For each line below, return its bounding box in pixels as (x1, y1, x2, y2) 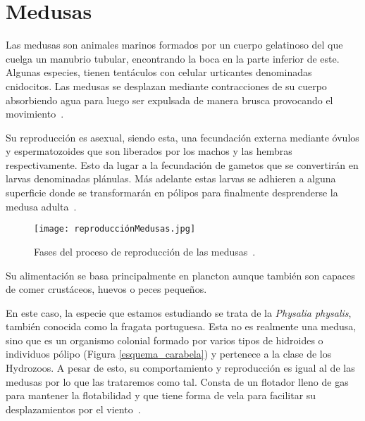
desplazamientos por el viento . (6, 401, 141, 416)
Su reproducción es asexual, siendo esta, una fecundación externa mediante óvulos (6, 130, 359, 144)
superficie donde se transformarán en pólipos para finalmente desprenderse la (6, 185, 338, 200)
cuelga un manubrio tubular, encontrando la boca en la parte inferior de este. (6, 51, 340, 65)
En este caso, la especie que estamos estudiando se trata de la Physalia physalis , (6, 305, 352, 320)
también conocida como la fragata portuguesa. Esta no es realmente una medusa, (6, 319, 357, 334)
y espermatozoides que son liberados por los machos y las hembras (6, 144, 292, 158)
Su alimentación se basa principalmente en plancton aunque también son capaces (6, 268, 355, 282)
